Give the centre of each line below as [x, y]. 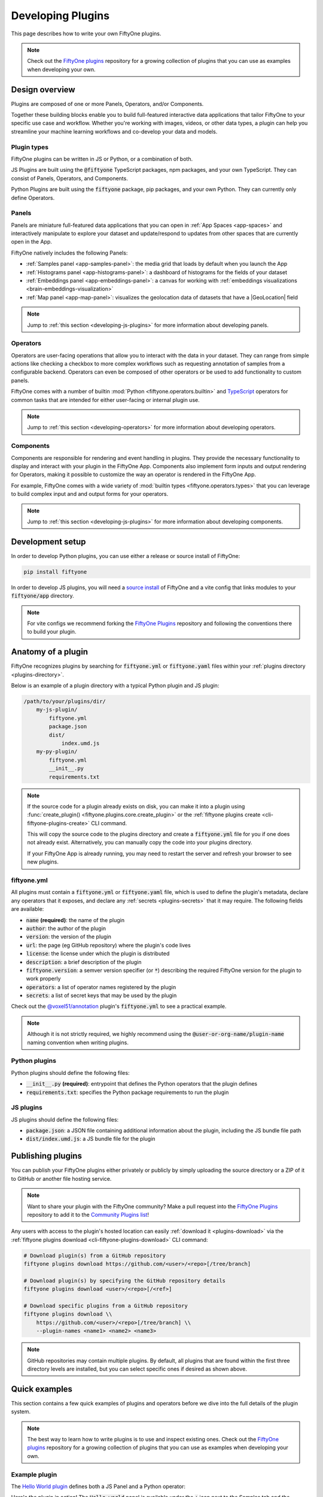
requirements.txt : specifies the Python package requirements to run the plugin [127, 1092]
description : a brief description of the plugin [84, 962]
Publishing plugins [46, 1156]
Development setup [48, 542]
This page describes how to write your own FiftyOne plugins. [86, 34]
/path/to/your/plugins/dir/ [65, 701]
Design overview [43, 90]
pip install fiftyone [55, 572]
